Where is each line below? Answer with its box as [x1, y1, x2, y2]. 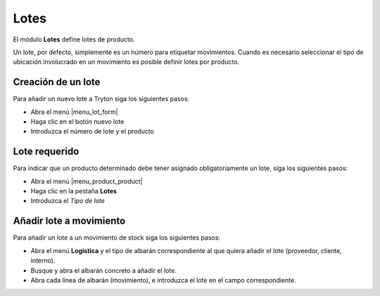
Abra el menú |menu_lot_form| [30, 108, 119, 116]
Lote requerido [13, 146, 80, 157]
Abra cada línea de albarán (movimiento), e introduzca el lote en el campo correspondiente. [30, 276, 296, 284]
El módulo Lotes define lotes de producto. [13, 35, 135, 44]
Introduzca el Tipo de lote [30, 197, 106, 205]
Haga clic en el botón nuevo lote [30, 117, 125, 126]
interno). [30, 257, 56, 265]
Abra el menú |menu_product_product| [30, 176, 144, 186]
